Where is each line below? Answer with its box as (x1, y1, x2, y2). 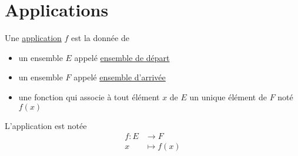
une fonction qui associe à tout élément (18, 90, 160, 103)
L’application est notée (5, 119, 87, 131)
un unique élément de (189, 90, 267, 103)
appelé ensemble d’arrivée (73, 71, 166, 83)
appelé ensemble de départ (74, 51, 170, 63)
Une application (5, 32, 62, 44)
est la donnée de (71, 32, 129, 44)
